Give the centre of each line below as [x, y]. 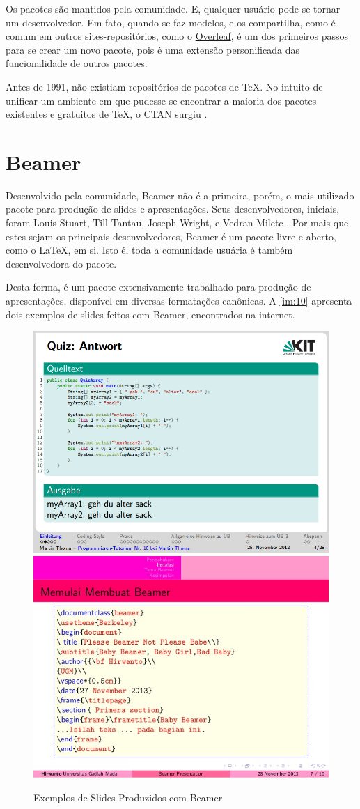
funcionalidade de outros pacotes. [77, 63]
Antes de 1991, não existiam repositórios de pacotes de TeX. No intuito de [164, 86]
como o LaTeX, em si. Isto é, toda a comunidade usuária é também [149, 250]
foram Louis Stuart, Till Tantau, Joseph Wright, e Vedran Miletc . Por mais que [177, 223]
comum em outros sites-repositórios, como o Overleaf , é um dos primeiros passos [177, 36]
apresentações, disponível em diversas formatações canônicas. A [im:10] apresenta [179, 301]
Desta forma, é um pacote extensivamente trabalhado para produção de [158, 287]
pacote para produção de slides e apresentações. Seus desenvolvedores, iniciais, [173, 209]
